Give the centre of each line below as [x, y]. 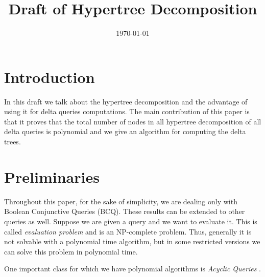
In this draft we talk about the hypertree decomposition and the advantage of [126, 101]
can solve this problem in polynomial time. [71, 251]
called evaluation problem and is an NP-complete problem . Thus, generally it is [128, 231]
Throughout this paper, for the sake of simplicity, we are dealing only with [121, 201]
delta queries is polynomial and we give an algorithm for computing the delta [125, 131]
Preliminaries [52, 176]
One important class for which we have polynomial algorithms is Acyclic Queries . [132, 269]
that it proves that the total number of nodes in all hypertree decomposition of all [133, 121]
